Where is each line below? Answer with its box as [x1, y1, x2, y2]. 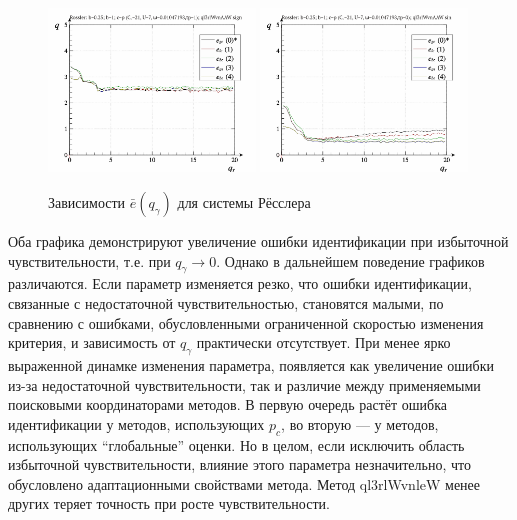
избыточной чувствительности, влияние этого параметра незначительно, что [8, 454, 471, 475]
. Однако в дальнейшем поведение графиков [216, 250, 485, 271]
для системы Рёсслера [177, 191, 311, 212]
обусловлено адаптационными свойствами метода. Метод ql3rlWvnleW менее [8, 473, 481, 494]
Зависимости [48, 191, 126, 212]
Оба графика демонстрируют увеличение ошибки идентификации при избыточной [8, 230, 509, 251]
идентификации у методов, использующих [8, 413, 265, 434]
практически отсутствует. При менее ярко [196, 332, 451, 353]
